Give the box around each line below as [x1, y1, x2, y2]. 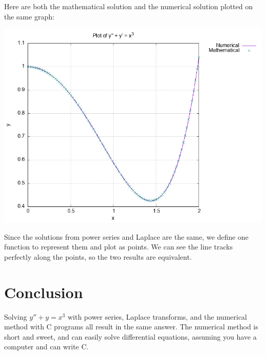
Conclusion [4, 281, 83, 302]
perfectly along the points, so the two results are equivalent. [4, 251, 192, 262]
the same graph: [4, 11, 55, 22]
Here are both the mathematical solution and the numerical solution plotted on [4, 1, 253, 11]
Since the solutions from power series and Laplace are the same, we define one [4, 231, 249, 242]
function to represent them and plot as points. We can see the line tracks [4, 241, 233, 252]
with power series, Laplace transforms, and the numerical [68, 311, 247, 322]
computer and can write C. [4, 341, 88, 352]
